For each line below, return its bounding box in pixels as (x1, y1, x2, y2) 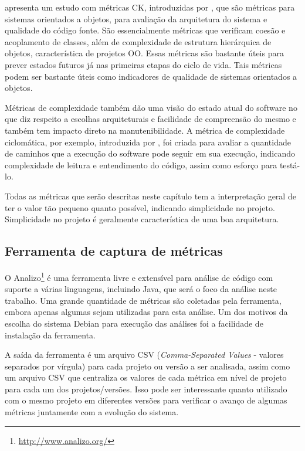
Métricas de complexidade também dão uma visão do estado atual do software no (5, 101, 297, 113)
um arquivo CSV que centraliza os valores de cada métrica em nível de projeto (5, 371, 287, 384)
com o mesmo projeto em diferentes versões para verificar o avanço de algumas (5, 394, 287, 406)
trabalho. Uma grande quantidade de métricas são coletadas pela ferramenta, (5, 294, 282, 306)
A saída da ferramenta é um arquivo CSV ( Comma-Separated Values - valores (5, 348, 284, 361)
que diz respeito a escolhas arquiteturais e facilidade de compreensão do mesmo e (5, 113, 296, 125)
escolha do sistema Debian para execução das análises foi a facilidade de (5, 317, 263, 329)
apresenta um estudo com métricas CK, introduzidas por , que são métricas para (5, 1, 295, 13)
